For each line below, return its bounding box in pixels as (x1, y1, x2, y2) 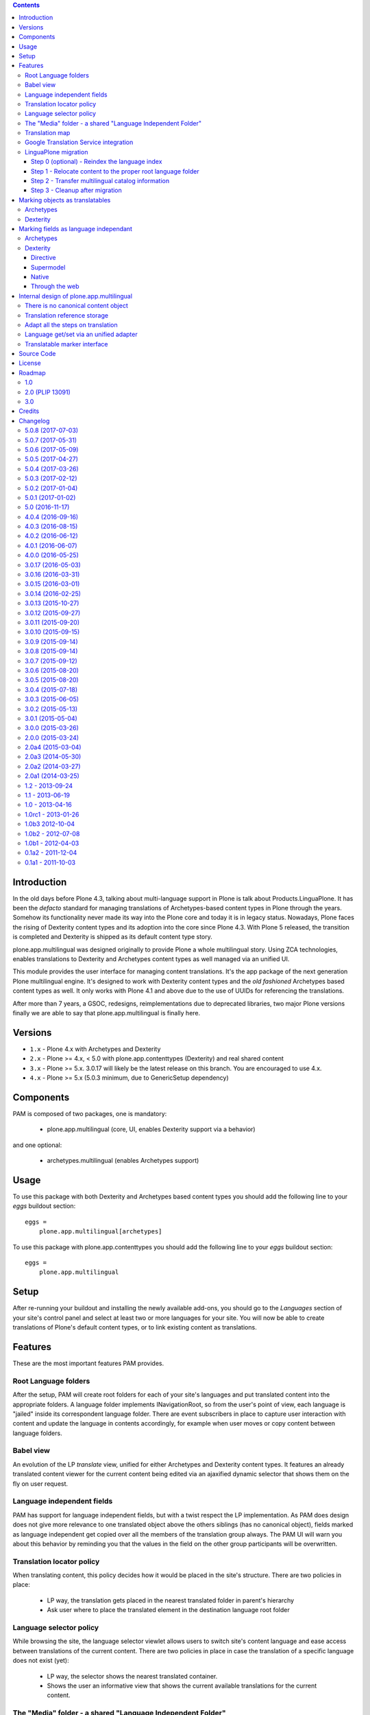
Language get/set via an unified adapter (25, 330, 138, 339)
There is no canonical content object (25, 302, 128, 310)
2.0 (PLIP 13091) (25, 388, 71, 396)
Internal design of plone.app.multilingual (18, 292, 133, 300)
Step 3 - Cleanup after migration (31, 186, 123, 195)
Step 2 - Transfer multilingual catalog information (31, 177, 170, 185)
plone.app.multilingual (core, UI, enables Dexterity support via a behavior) (47, 1125, 256, 1133)
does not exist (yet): (12, 1657, 70, 1665)
